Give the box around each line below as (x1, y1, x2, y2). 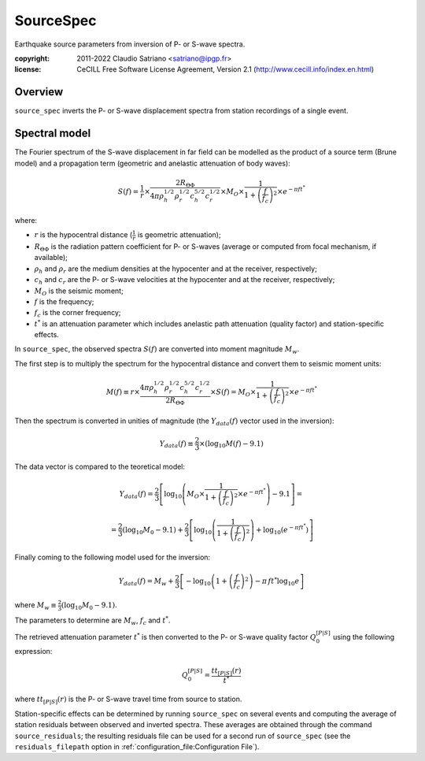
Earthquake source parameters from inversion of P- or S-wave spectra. (14, 39, 246, 49)
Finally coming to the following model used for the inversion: (14, 552, 211, 562)
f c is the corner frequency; (34, 308, 121, 319)
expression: (14, 646, 53, 655)
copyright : (14, 54, 50, 63)
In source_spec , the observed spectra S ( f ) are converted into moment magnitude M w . (14, 344, 300, 356)
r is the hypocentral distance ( (34, 230, 133, 239)
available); (34, 253, 68, 262)
